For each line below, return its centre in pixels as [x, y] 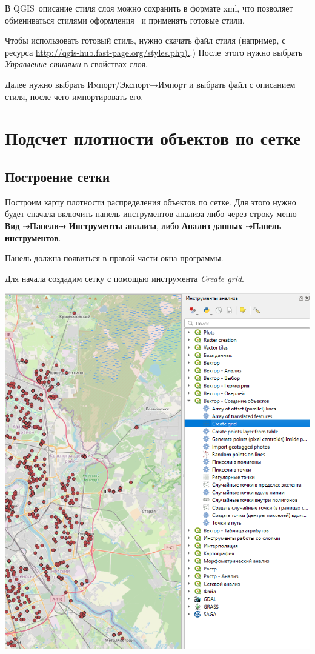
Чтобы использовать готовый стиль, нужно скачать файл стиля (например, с [145, 40]
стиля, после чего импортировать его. [74, 96]
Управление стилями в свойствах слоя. [76, 64]
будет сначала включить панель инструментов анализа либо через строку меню [151, 214]
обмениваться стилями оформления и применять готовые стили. [125, 20]
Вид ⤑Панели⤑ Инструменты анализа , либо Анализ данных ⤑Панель [143, 225]
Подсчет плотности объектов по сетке [153, 138]
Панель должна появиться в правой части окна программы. [114, 258]
